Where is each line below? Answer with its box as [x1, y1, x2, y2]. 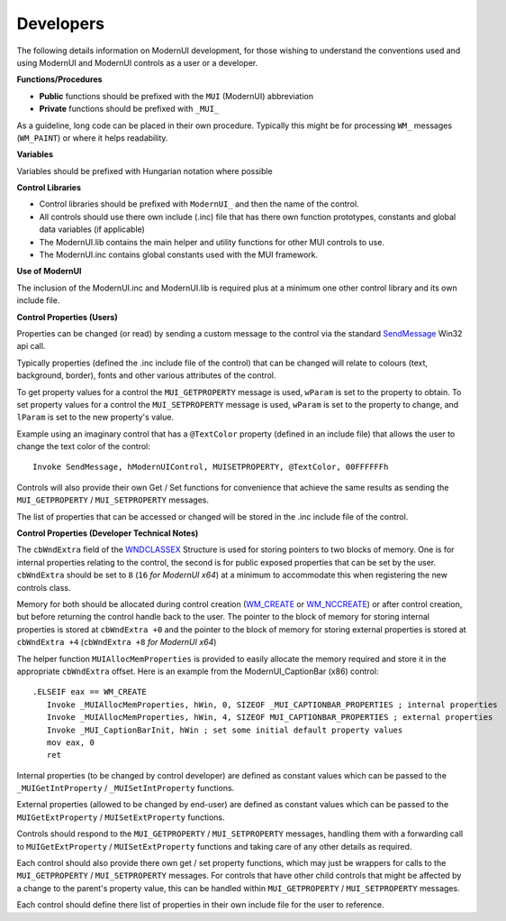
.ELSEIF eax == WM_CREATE [32, 686, 148, 697]
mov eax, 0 [46, 737, 95, 748]
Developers [16, 14, 105, 33]
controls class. [16, 582, 71, 593]
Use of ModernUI [16, 266, 82, 277]
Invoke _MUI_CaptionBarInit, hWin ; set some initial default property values [46, 724, 403, 735]
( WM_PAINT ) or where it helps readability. [16, 132, 168, 143]
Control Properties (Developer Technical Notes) [16, 528, 199, 539]
